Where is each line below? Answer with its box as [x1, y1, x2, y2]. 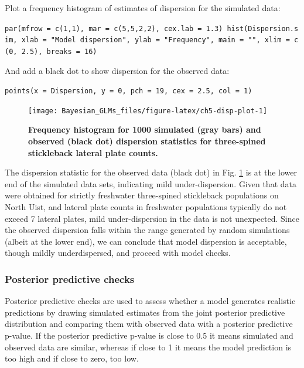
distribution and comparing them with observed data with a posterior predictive [5, 318, 293, 330]
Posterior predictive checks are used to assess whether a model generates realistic [5, 295, 296, 307]
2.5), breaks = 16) [21, 47, 97, 56]
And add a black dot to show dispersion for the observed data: [5, 64, 230, 76]
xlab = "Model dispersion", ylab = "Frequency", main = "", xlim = [21, 36, 290, 45]
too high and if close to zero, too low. [5, 352, 139, 364]
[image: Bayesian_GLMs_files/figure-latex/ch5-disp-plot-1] [28, 106, 268, 115]
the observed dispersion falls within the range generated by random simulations [5, 224, 290, 236]
